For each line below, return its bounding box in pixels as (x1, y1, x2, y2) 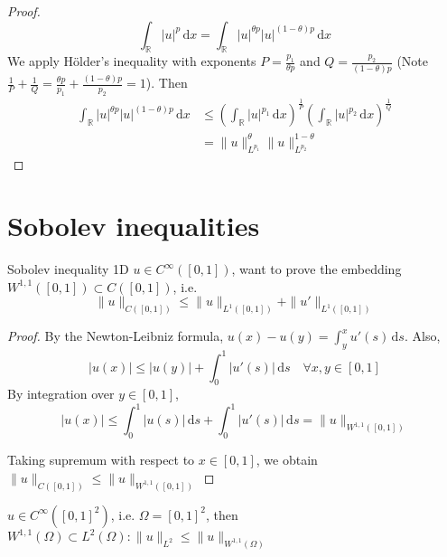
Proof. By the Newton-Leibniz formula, (7, 326, 224, 345)
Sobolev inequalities (7, 207, 260, 244)
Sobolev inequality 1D (7, 260, 129, 278)
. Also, (404, 326, 441, 345)
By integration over (7, 384, 115, 403)
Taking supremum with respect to (7, 450, 195, 469)
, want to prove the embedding (231, 260, 402, 278)
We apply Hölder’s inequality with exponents (7, 52, 256, 71)
